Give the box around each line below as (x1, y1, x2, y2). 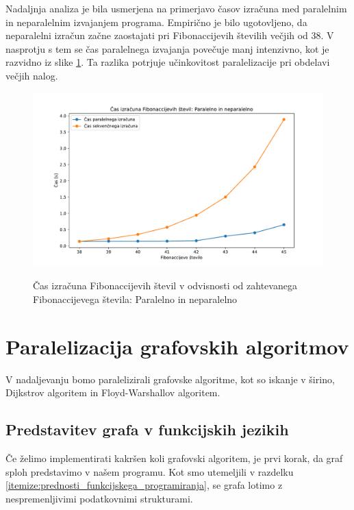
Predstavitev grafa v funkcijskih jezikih (5, 419, 289, 440)
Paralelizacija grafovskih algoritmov (5, 332, 349, 360)
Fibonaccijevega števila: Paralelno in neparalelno (33, 291, 238, 306)
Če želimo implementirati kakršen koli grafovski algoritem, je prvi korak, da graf (5, 451, 343, 465)
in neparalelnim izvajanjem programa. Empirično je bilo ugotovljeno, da (5, 14, 307, 29)
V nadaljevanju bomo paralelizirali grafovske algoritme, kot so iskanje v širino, (5, 372, 335, 386)
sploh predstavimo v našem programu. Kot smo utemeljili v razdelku (5, 464, 294, 478)
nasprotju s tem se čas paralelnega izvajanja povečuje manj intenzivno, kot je (5, 41, 329, 56)
